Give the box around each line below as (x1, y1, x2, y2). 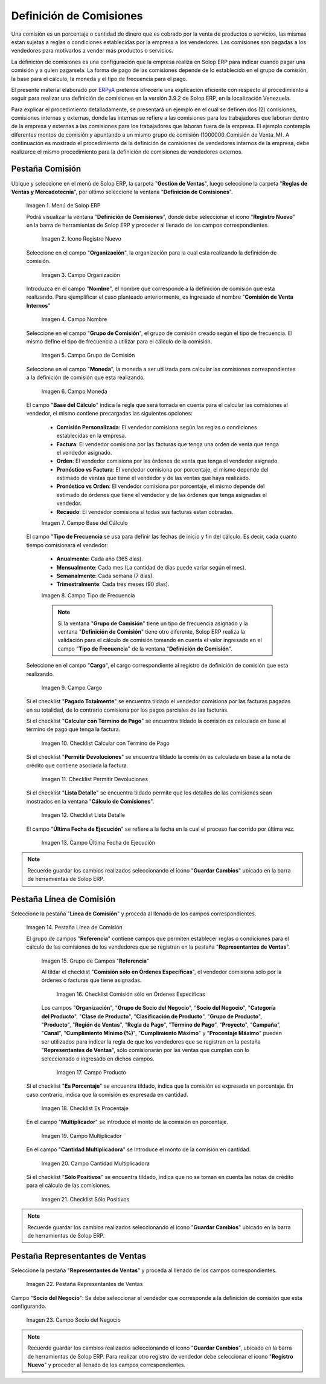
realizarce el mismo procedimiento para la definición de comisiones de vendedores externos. (11, 148, 243, 155)
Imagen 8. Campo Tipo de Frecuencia (41, 591, 135, 599)
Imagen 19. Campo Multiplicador (41, 1132, 122, 1139)
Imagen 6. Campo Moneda (41, 388, 108, 395)
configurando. (11, 1303, 46, 1310)
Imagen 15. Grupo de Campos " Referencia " (41, 957, 150, 964)
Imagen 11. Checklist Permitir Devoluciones (41, 776, 148, 783)
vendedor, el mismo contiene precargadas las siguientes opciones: (26, 410, 193, 417)
